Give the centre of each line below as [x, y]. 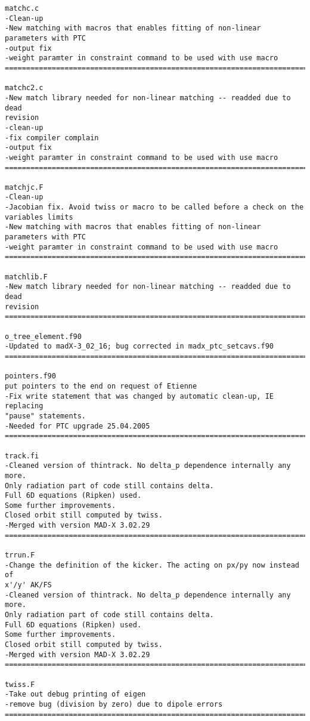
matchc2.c [24, 88]
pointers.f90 [30, 376]
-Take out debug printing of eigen [75, 694]
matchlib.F [26, 277]
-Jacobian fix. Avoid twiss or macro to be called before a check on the [154, 207]
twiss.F [20, 684]
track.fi [22, 456]
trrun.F [20, 555]
